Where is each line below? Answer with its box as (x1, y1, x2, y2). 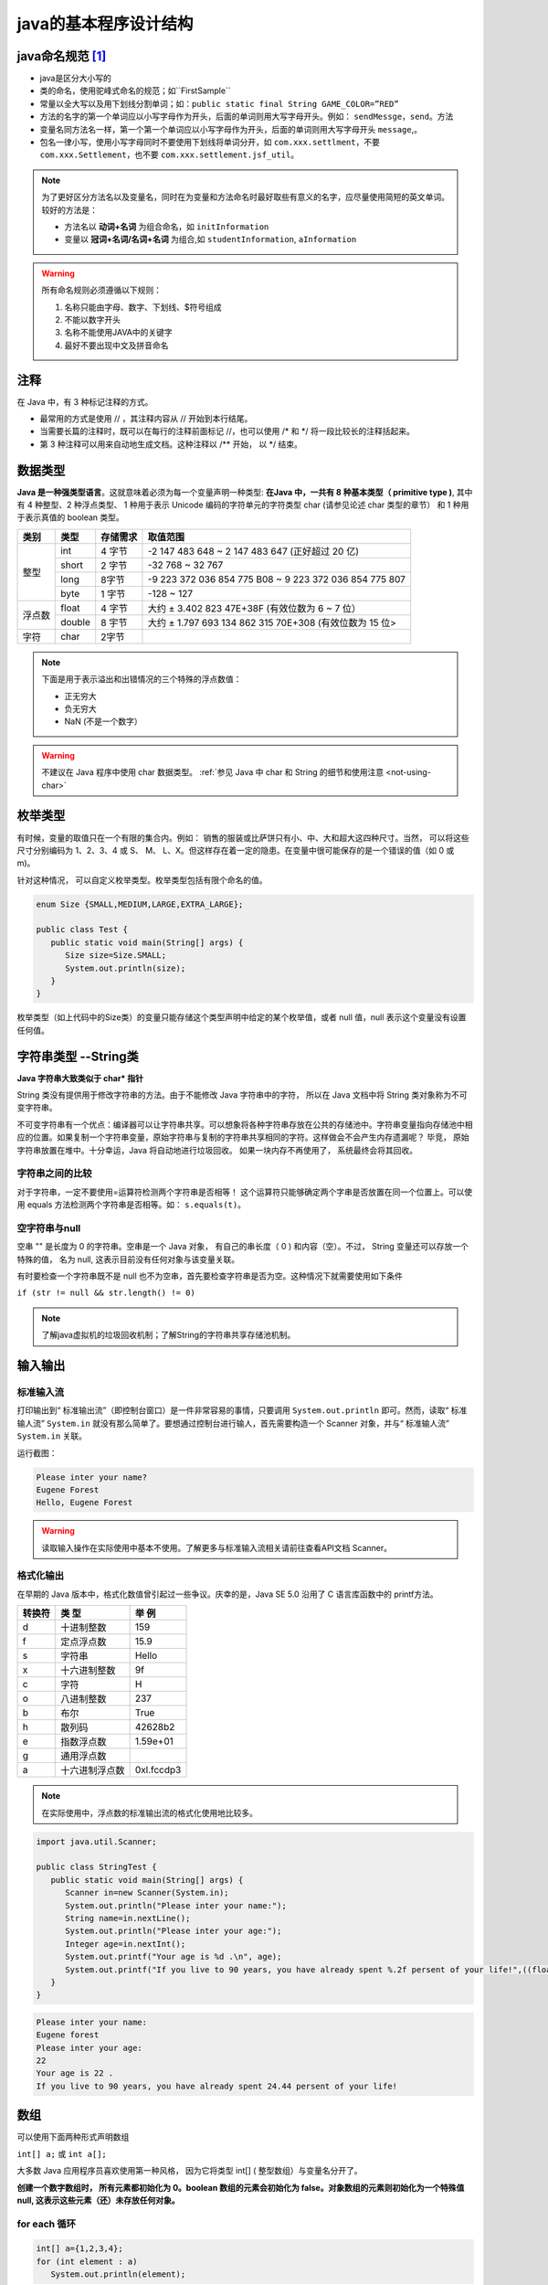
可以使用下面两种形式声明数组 (16, 2131, 130, 2142)
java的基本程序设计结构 (16, 14, 194, 34)
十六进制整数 (60, 1664, 116, 1677)
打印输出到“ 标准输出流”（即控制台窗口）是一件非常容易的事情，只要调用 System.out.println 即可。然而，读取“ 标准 (16, 1405, 468, 1416)
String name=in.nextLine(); (65, 1913, 191, 1923)
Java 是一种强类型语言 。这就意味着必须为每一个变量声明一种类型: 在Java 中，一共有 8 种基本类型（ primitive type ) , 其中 (16, 486, 473, 497)
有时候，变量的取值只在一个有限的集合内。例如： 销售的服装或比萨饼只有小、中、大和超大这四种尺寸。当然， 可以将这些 (16, 832, 469, 843)
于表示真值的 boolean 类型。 (16, 512, 125, 523)
